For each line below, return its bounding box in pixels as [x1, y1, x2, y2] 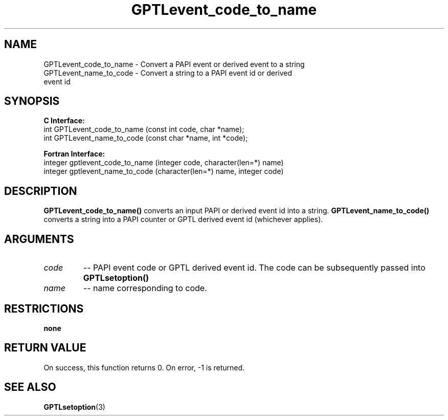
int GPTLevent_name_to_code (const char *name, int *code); [43, 134, 248, 143]
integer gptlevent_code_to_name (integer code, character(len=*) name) [43, 158, 284, 167]
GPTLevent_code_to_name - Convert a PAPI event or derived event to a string [43, 59, 305, 69]
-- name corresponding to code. [83, 283, 207, 294]
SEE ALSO [4, 381, 56, 394]
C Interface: [43, 116, 85, 125]
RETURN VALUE [4, 341, 86, 355]
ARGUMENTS [4, 232, 74, 246]
